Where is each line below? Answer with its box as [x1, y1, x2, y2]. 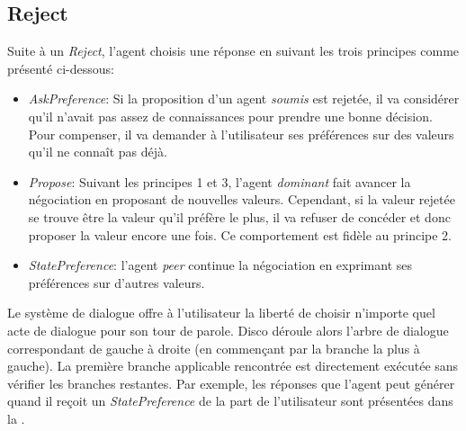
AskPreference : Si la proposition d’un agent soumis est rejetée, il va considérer [28, 89, 460, 108]
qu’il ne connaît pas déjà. [28, 142, 167, 161]
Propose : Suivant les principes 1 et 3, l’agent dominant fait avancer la [28, 172, 411, 191]
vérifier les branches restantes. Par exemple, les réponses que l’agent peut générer [7, 373, 455, 392]
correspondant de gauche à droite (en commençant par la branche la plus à [7, 338, 420, 357]
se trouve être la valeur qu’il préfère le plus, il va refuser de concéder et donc [28, 207, 451, 226]
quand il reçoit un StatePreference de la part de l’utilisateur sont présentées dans [7, 391, 453, 410]
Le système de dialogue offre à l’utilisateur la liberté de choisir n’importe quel [7, 303, 435, 322]
